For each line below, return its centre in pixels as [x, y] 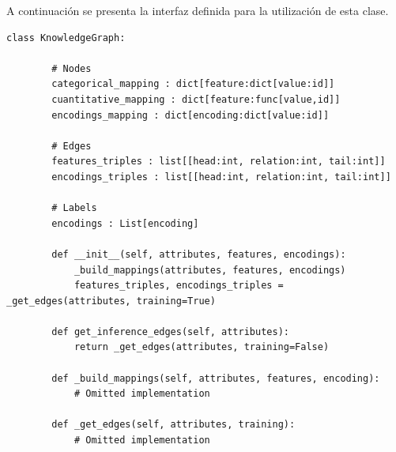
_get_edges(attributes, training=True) [111, 301]
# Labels [74, 208]
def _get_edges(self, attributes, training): [173, 425]
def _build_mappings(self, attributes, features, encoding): [216, 378]
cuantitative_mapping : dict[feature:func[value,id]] [196, 99]
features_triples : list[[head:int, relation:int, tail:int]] [219, 162]
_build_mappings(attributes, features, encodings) [210, 270]
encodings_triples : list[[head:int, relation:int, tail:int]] [221, 177]
